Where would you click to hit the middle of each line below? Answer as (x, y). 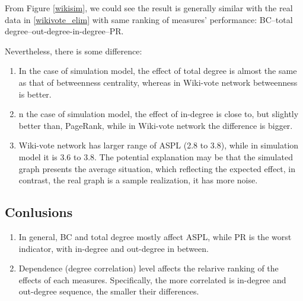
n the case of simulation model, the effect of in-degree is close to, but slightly (159, 114)
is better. (35, 94)
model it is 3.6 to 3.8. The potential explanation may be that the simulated (156, 156)
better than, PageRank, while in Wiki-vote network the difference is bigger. (156, 125)
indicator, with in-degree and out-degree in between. (114, 248)
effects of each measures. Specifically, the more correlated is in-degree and (152, 279)
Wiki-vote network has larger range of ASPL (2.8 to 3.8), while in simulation (159, 145)
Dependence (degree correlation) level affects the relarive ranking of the (149, 268)
